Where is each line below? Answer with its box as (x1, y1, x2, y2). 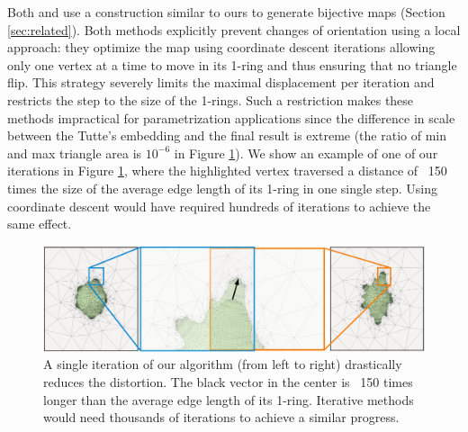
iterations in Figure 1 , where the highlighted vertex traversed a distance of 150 (7, 161, 447, 180)
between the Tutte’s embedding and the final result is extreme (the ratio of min (7, 126, 446, 145)
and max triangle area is (7, 143, 142, 162)
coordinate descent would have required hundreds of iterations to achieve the (7, 196, 431, 215)
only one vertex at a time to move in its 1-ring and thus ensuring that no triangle (7, 55, 457, 74)
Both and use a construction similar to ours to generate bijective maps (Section (7, 3, 445, 21)
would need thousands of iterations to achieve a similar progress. (43, 408, 400, 427)
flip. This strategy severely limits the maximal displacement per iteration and (7, 73, 435, 92)
